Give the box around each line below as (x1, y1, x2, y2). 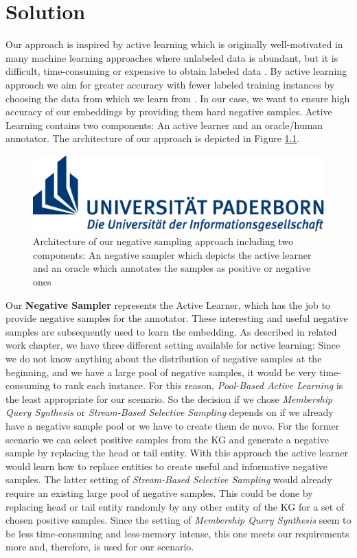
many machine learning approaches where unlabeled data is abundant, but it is (5, 50, 338, 65)
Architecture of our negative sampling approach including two (33, 234, 294, 248)
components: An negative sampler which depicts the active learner (33, 247, 312, 261)
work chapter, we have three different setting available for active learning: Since (5, 338, 341, 352)
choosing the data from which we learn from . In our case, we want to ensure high (5, 91, 350, 105)
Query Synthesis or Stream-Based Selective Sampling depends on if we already (5, 405, 334, 419)
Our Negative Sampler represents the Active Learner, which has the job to (5, 297, 330, 312)
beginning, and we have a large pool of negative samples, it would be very (5, 364, 316, 379)
